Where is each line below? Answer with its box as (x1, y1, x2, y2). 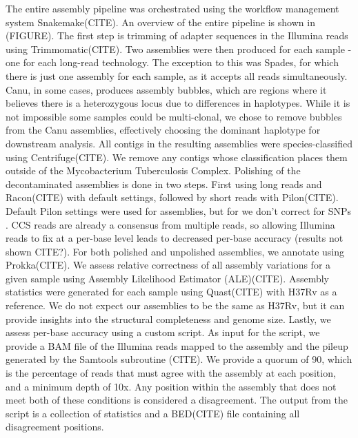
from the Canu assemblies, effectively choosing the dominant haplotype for (6, 123, 321, 137)
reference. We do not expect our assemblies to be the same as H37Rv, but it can (6, 298, 345, 313)
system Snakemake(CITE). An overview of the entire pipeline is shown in (6, 14, 315, 29)
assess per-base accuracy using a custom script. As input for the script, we (6, 325, 320, 340)
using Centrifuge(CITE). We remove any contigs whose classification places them (6, 149, 348, 164)
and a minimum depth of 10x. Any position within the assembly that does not (6, 379, 337, 393)
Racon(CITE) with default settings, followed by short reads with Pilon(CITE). (6, 190, 339, 205)
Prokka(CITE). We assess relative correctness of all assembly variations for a (6, 258, 331, 272)
